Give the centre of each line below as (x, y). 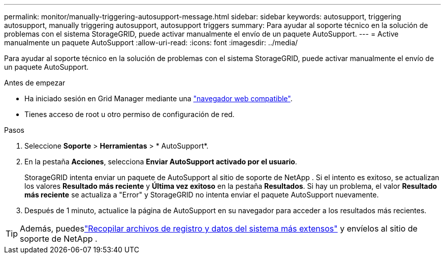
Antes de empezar (35, 83)
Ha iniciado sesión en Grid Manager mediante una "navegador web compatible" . (158, 98)
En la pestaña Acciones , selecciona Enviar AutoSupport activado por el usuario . (161, 162)
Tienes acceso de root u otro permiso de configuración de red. (130, 114)
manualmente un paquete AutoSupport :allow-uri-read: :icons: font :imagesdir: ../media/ (151, 42)
